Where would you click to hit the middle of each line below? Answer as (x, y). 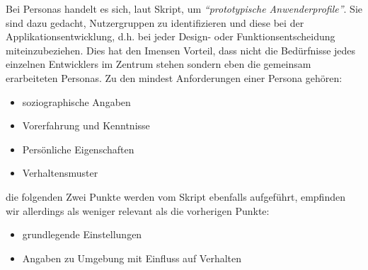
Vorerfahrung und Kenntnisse (86, 125)
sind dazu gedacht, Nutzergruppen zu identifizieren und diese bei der (155, 22)
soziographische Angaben (76, 101)
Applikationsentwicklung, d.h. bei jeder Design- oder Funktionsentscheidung (171, 36)
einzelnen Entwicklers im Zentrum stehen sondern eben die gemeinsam (159, 64)
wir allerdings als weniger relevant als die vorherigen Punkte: (138, 210)
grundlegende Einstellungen (82, 234)
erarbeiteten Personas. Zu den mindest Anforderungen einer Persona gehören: (174, 77)
